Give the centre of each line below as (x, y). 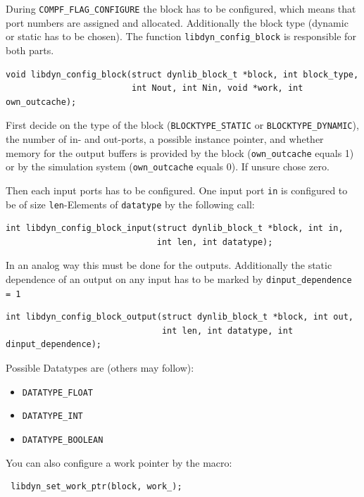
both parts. (30, 50)
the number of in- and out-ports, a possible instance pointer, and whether (165, 138)
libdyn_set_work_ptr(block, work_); (96, 487)
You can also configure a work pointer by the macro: (119, 462)
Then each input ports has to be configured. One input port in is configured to (177, 190)
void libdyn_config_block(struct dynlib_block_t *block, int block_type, (182, 74)
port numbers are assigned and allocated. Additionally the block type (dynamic (177, 22)
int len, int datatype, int (227, 331)
